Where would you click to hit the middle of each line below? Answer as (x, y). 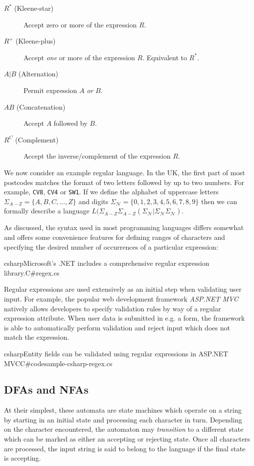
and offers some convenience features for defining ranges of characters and (115, 237)
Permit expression (50, 90)
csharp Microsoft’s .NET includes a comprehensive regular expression (107, 263)
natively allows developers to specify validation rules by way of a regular (113, 308)
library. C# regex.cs (32, 272)
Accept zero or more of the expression (80, 24)
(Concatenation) (41, 106)
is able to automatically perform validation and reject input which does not (117, 327)
